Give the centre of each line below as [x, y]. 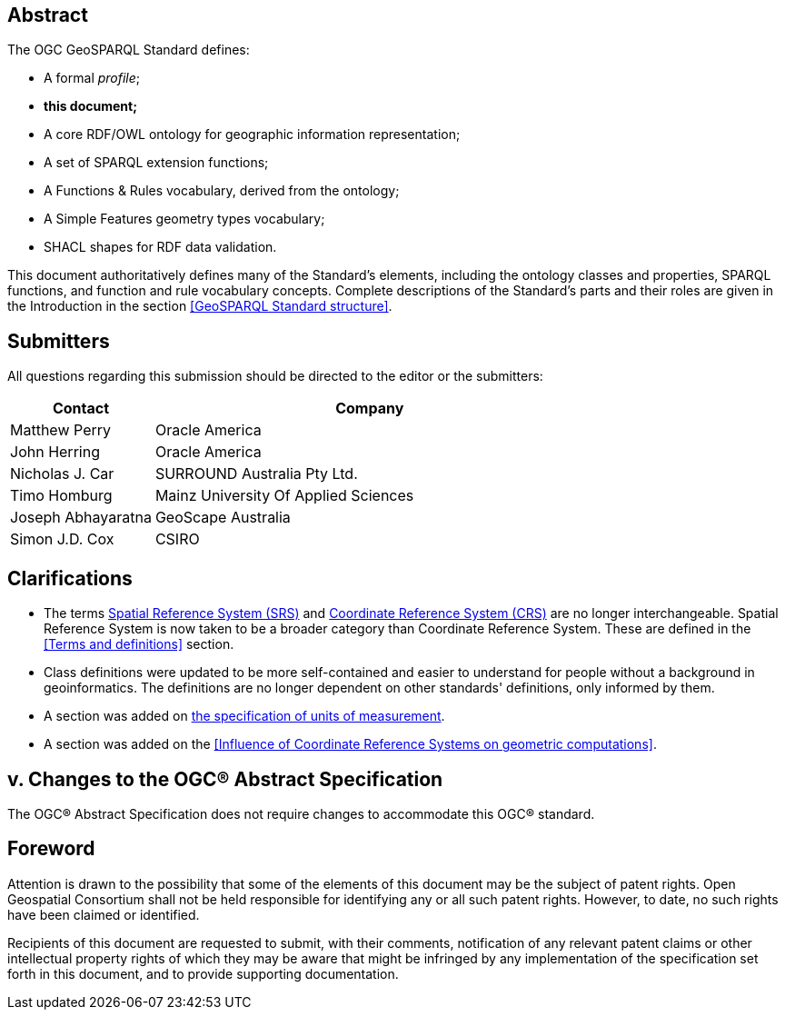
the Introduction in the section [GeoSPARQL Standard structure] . [200, 306]
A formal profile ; [92, 78]
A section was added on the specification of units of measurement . [244, 716]
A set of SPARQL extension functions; [156, 163]
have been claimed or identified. [104, 914]
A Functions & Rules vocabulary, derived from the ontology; [222, 191]
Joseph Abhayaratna [81, 518]
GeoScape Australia [223, 518]
